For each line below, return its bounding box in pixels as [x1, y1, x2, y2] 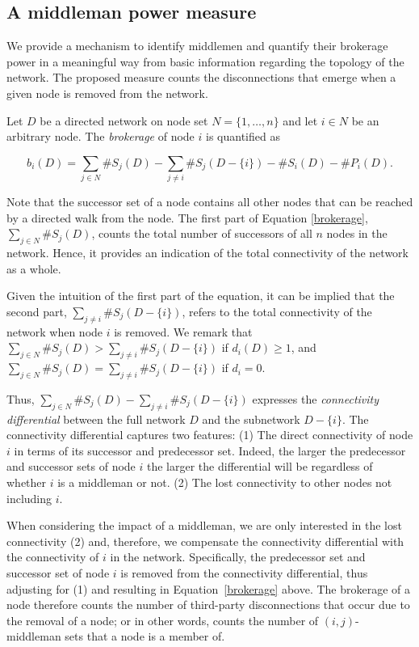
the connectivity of [6, 548, 99, 565]
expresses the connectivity [252, 390, 379, 407]
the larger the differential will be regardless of [147, 458, 373, 475]
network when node [6, 323, 103, 340]
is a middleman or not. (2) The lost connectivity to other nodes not [57, 474, 392, 491]
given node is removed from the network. [6, 84, 208, 101]
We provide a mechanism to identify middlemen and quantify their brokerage [6, 37, 388, 54]
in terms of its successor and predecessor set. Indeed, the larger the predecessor [14, 442, 406, 459]
